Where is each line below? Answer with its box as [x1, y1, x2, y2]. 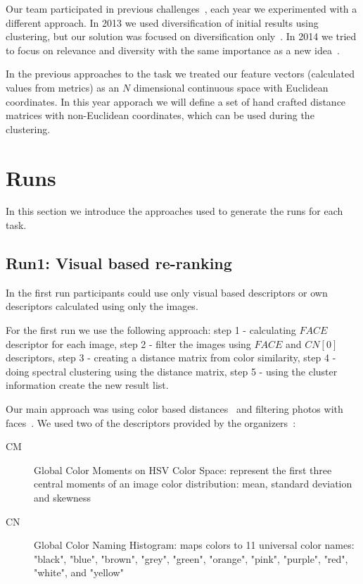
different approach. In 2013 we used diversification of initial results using [6, 15, 319, 30]
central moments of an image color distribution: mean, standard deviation [34, 476, 352, 491]
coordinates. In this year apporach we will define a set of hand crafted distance [6, 94, 346, 108]
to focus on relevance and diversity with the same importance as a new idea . [6, 42, 340, 57]
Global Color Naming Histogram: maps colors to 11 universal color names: [34, 538, 355, 552]
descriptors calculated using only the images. [6, 299, 198, 313]
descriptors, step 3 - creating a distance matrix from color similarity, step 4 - [6, 350, 336, 365]
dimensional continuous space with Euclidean [133, 80, 329, 94]
